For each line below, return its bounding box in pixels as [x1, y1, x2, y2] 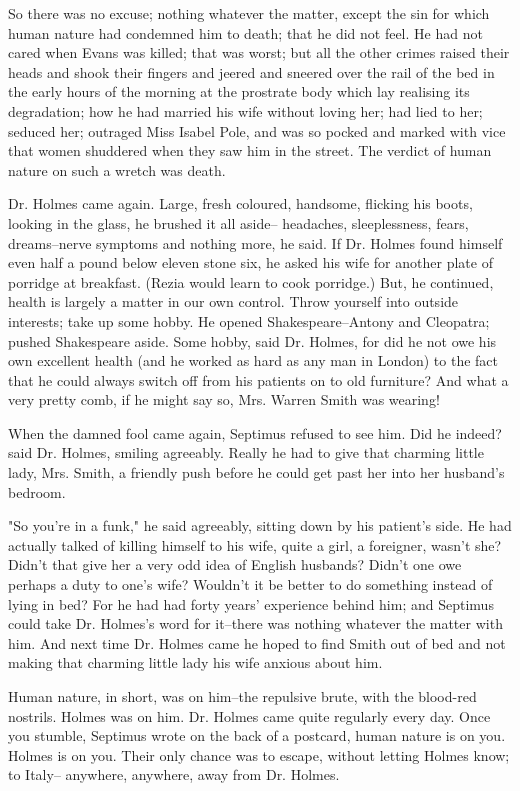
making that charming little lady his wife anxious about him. [8, 652, 383, 673]
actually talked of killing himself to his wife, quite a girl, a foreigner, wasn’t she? [8, 534, 502, 555]
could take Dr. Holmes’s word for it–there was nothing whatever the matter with [8, 613, 503, 634]
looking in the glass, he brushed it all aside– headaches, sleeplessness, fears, [8, 212, 469, 233]
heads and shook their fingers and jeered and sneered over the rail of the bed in [8, 61, 495, 82]
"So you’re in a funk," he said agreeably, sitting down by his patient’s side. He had [8, 515, 512, 536]
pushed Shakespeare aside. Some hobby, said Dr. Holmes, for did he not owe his [8, 330, 497, 351]
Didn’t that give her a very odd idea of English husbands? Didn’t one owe [8, 554, 462, 575]
